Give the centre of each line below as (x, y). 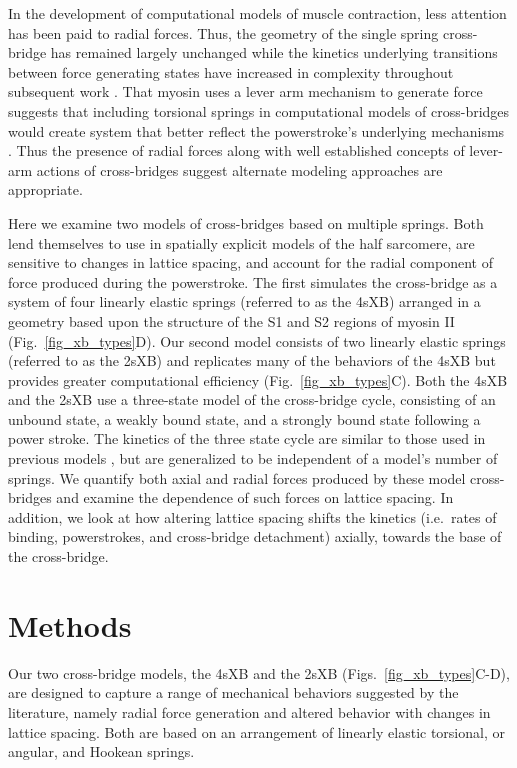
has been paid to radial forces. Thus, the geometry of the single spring (223, 32)
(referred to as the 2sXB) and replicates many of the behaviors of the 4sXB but (252, 360)
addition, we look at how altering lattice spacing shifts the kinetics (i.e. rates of (252, 516)
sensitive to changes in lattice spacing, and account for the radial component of (250, 262)
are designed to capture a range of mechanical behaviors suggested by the (233, 692)
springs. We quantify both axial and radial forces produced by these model (237, 477)
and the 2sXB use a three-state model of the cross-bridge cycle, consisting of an (252, 399)
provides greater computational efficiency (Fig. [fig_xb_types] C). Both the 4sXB (258, 379)
